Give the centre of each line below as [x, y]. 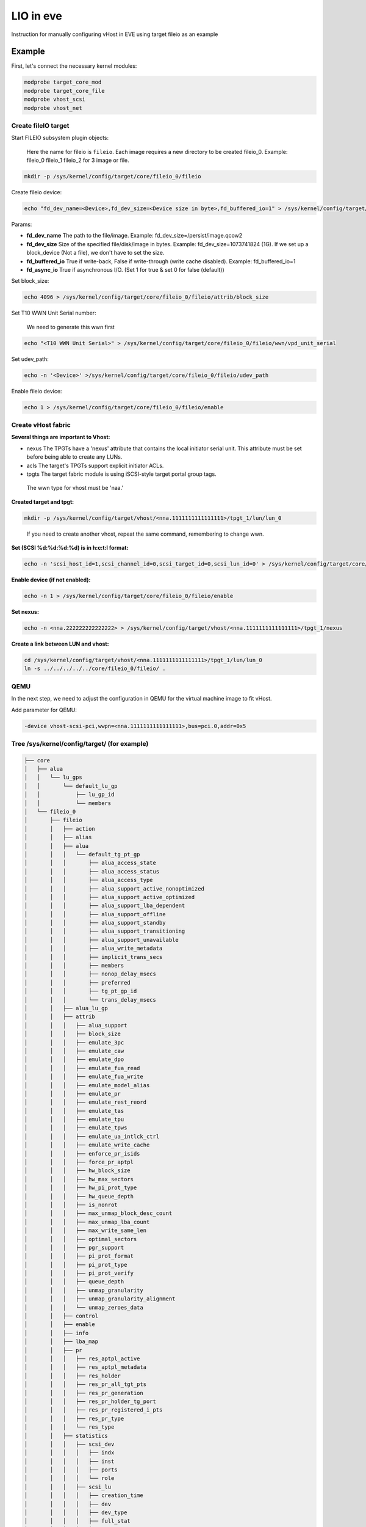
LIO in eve [37, 16]
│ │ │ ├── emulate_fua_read [82, 1068]
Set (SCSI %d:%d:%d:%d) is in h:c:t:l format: [70, 548]
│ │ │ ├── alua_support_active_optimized [109, 897]
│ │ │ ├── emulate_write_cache [87, 1145]
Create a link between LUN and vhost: [60, 644]
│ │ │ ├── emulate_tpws [76, 1128]
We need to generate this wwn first [71, 327]
